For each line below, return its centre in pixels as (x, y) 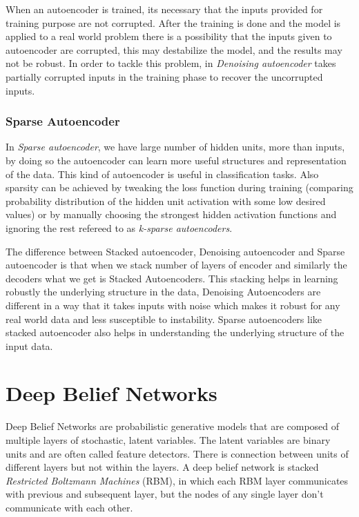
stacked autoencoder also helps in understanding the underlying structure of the (175, 332)
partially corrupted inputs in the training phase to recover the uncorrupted (164, 76)
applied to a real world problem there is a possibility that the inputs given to (169, 36)
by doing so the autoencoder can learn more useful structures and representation (176, 160)
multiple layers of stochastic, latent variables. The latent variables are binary (168, 440)
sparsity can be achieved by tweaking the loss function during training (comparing (179, 187)
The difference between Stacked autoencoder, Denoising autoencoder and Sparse (175, 251)
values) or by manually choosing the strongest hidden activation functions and (171, 214)
